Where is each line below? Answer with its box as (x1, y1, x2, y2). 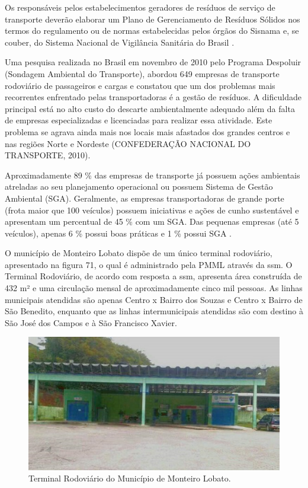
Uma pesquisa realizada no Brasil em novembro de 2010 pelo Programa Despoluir (5, 56, 301, 68)
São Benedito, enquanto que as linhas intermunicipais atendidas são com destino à (5, 305, 303, 317)
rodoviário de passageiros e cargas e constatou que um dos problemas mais (5, 79, 275, 91)
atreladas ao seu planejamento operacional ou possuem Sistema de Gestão (5, 180, 273, 193)
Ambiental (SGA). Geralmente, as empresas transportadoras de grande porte (5, 192, 284, 204)
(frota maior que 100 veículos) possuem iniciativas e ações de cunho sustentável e (5, 203, 299, 216)
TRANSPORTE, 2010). (5, 149, 91, 161)
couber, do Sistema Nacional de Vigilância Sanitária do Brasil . (5, 36, 235, 48)
